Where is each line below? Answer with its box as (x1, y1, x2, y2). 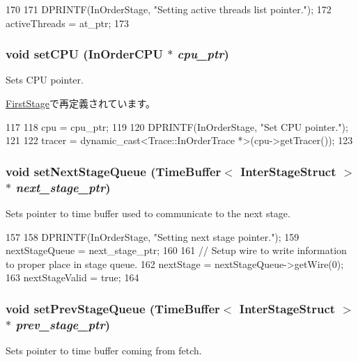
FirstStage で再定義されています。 (6, 96, 156, 110)
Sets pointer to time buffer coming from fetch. (6, 343, 202, 358)
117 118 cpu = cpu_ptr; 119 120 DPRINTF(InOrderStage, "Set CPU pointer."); (6, 119, 348, 134)
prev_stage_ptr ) (15, 315, 110, 333)
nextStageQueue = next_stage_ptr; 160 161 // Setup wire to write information (6, 243, 347, 258)
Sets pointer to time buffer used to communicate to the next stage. (6, 205, 290, 220)
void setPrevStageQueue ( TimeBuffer (6, 299, 220, 317)
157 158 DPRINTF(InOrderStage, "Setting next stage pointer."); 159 (6, 229, 299, 244)
